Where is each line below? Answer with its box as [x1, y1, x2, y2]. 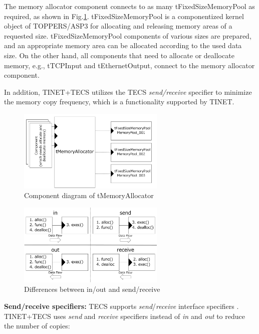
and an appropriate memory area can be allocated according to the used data [4, 40, 242, 51]
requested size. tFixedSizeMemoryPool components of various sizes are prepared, [4, 30, 251, 41]
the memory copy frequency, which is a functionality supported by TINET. [4, 96, 234, 107]
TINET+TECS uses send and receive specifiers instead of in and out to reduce [4, 310, 245, 321]
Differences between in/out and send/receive [24, 284, 160, 294]
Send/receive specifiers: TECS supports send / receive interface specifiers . [4, 300, 239, 311]
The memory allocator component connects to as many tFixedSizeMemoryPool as [4, 1, 255, 11]
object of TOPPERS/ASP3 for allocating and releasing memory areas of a [4, 21, 232, 31]
